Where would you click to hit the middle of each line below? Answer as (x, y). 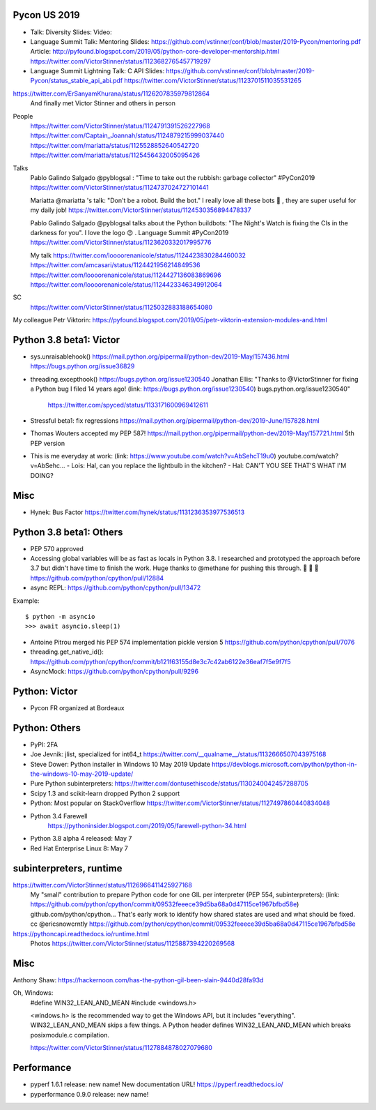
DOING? (42, 475)
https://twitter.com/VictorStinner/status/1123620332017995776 (121, 242)
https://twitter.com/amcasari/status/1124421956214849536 (115, 265)
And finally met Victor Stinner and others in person (103, 103)
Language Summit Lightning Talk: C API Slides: (97, 71)
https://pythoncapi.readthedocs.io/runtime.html (81, 933)
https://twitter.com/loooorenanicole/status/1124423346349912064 (126, 284)
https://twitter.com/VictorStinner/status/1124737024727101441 (119, 188)
